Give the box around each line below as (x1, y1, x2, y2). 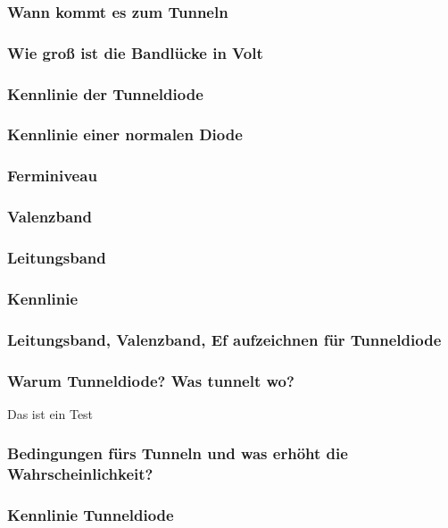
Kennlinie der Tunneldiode (7, 82, 203, 105)
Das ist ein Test (7, 404, 94, 423)
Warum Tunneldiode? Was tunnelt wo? (7, 369, 295, 391)
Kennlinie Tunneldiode (7, 504, 174, 526)
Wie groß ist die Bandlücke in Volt (7, 41, 263, 63)
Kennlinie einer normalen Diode (7, 123, 243, 146)
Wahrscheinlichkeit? (7, 463, 153, 485)
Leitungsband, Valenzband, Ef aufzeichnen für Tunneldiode (7, 328, 442, 350)
